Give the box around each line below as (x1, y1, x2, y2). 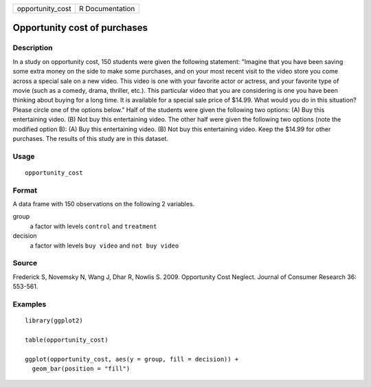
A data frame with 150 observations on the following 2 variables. (12, 199, 195, 208)
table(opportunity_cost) (25, 335, 109, 344)
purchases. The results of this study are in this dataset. (12, 134, 168, 142)
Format (12, 186, 38, 195)
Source (12, 258, 38, 268)
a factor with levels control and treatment (30, 222, 157, 230)
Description (12, 43, 53, 53)
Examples (12, 299, 47, 309)
